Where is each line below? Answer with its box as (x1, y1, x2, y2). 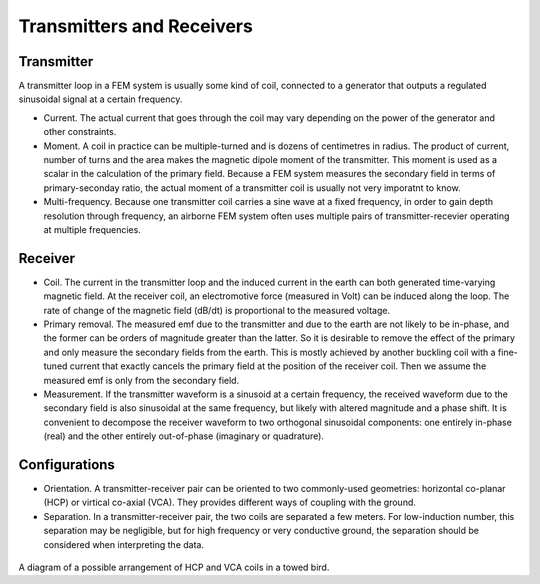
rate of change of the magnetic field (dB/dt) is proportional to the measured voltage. (43, 304, 390, 316)
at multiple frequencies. (43, 223, 142, 235)
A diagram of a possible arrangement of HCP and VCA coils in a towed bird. (18, 561, 330, 574)
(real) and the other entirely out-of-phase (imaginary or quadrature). (43, 430, 325, 442)
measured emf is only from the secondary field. (43, 374, 240, 386)
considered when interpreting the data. (43, 538, 205, 550)
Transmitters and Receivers (18, 15, 254, 37)
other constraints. (43, 126, 117, 138)
